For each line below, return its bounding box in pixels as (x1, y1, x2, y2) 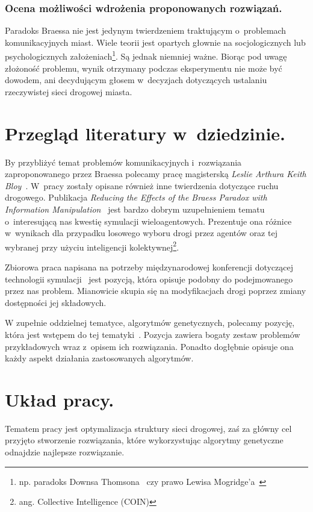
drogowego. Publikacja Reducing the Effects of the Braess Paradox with (5, 191, 267, 204)
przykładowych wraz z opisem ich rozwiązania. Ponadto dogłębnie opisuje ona (5, 340, 294, 352)
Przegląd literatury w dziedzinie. (5, 120, 286, 145)
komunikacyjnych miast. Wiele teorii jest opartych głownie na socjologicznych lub (5, 36, 306, 48)
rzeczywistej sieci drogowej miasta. (5, 85, 132, 98)
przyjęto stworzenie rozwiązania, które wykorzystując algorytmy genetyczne (5, 434, 284, 446)
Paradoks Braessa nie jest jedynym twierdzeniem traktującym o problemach (5, 24, 287, 37)
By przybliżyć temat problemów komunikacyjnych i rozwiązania (5, 155, 242, 168)
